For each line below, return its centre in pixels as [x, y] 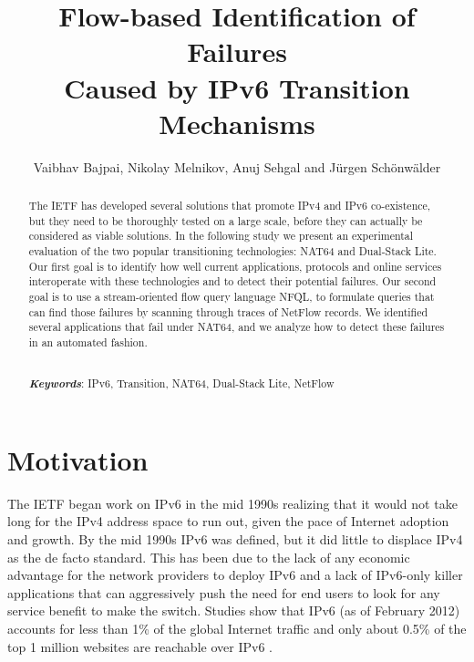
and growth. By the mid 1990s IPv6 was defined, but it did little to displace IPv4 [235, 538]
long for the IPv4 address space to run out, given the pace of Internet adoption [228, 521]
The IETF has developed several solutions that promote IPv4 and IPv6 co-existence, [230, 206]
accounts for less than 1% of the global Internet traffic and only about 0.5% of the [237, 628]
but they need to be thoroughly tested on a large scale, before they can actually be [226, 220]
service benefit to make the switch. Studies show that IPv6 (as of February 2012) [234, 610]
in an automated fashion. [88, 341]
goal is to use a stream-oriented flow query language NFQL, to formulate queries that [232, 297]
